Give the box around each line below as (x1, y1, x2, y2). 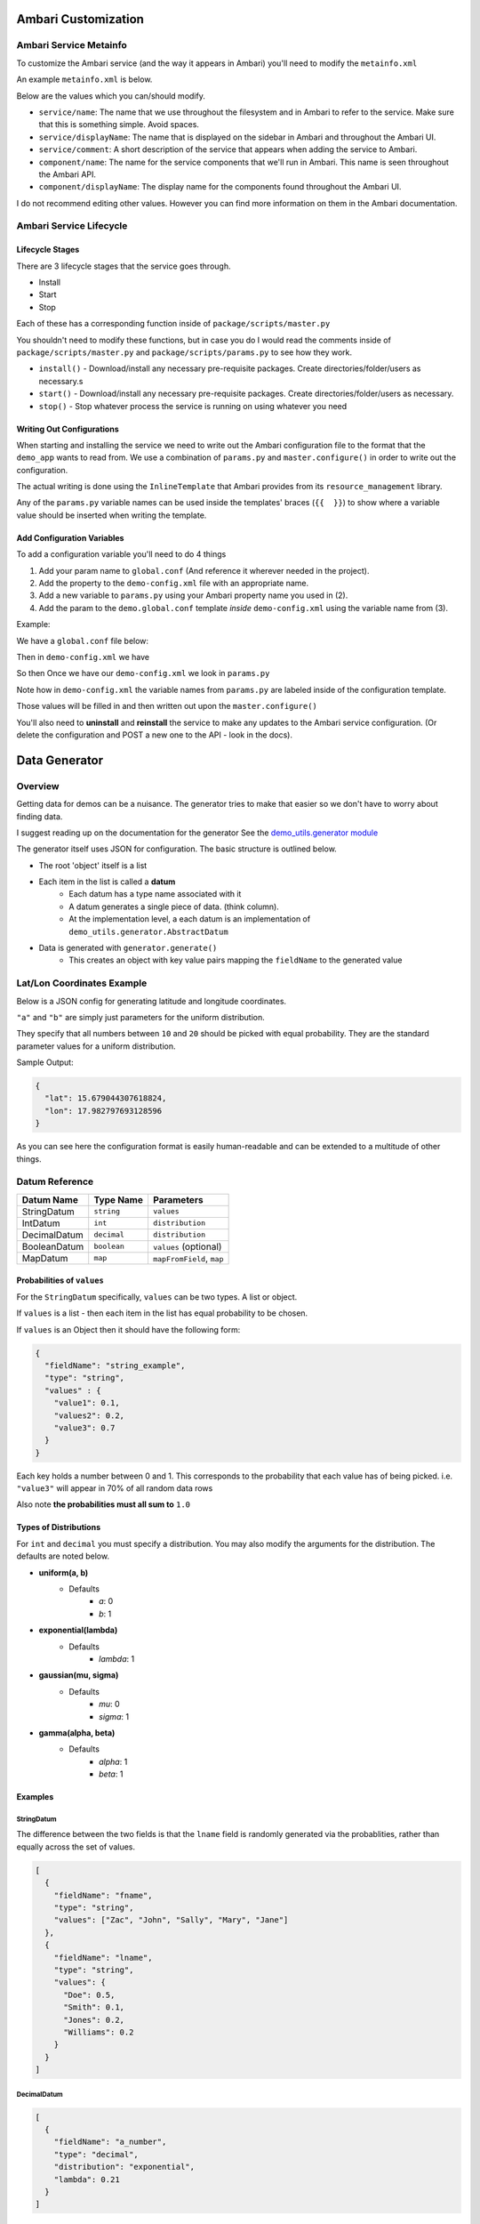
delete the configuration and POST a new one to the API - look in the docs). (16, 729, 293, 740)
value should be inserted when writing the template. (16, 510, 207, 520)
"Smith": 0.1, (63, 2002, 124, 2012)
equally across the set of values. (16, 1841, 135, 1852)
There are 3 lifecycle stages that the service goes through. (16, 261, 231, 271)
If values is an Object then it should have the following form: (16, 1324, 241, 1334)
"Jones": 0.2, (63, 2015, 124, 2025)
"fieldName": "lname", (53, 1953, 153, 1962)
